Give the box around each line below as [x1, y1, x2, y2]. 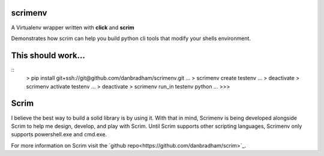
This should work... [11, 50, 85, 60]
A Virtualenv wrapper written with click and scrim [11, 24, 134, 31]
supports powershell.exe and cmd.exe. [11, 131, 107, 138]
